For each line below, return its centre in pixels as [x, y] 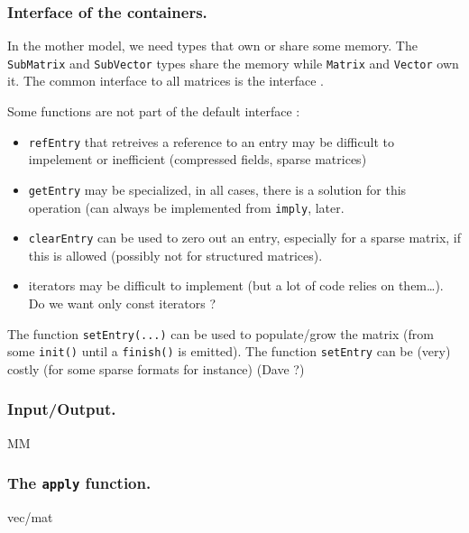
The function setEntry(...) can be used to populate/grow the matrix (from [221, 333]
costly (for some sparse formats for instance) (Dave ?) [156, 368]
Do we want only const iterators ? [122, 303]
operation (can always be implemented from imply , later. [186, 207]
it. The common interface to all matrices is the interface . [166, 81]
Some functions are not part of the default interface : [154, 111]
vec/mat [30, 517]
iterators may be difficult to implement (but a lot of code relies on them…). [236, 285]
